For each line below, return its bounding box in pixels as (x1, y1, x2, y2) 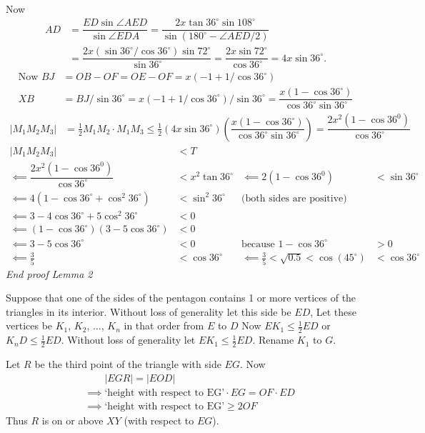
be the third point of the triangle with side (34, 356, 221, 371)
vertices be (6, 318, 53, 333)
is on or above (41, 412, 104, 427)
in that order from (124, 318, 204, 333)
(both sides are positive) (241, 193, 347, 204)
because (241, 239, 275, 249)
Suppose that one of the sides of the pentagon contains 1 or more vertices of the (6, 290, 356, 305)
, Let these (310, 304, 357, 319)
